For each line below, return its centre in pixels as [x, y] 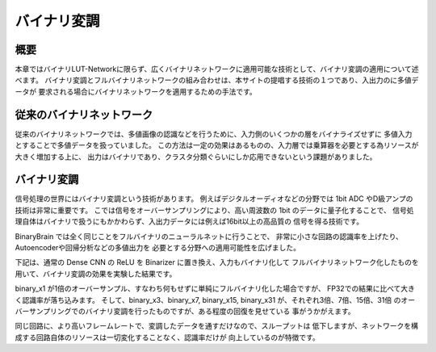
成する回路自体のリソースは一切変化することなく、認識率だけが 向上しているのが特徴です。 [167, 337]
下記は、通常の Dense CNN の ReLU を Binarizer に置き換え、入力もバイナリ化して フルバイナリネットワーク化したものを [217, 262]
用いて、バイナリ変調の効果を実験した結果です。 [96, 274]
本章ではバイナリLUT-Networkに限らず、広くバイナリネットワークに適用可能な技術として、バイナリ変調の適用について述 [217, 69]
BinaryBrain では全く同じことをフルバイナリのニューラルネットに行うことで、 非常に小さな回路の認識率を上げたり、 [209, 236]
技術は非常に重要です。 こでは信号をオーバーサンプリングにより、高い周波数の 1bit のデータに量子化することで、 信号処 [214, 210]
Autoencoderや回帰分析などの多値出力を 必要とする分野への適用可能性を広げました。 [158, 247]
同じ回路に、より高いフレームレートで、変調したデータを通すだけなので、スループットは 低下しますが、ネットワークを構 [217, 326]
